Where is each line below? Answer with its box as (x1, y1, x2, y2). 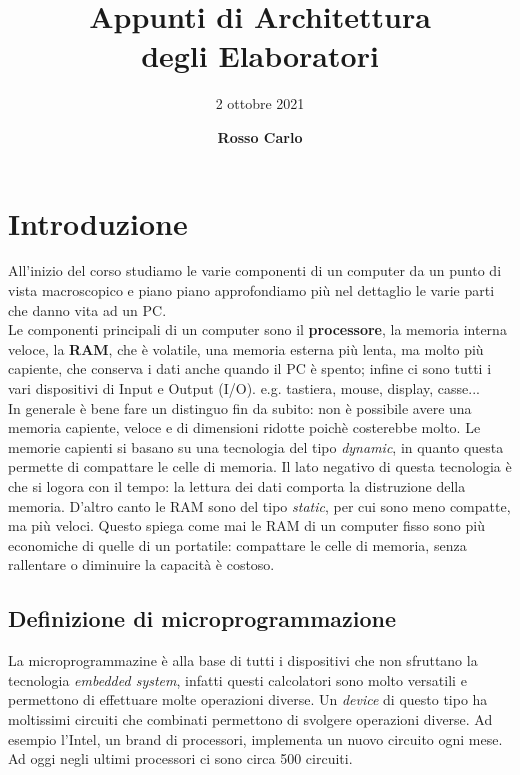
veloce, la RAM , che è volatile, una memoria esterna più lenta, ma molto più (8, 338, 484, 359)
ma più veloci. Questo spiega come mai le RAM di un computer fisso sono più (8, 515, 485, 536)
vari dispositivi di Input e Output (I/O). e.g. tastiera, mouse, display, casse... (8, 378, 480, 398)
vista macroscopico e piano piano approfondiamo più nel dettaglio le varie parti (8, 280, 495, 301)
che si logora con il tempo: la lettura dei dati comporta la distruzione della (8, 475, 466, 496)
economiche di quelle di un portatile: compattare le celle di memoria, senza (8, 534, 467, 555)
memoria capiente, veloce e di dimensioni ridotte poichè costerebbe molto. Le (8, 417, 481, 438)
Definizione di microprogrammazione (8, 603, 397, 634)
